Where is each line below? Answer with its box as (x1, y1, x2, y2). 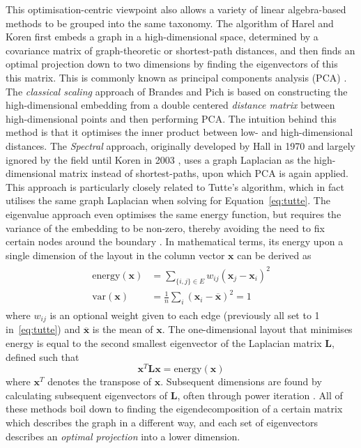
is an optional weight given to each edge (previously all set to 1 (49, 307, 320, 322)
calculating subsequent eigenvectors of (6, 387, 168, 402)
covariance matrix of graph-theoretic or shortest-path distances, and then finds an (6, 43, 355, 57)
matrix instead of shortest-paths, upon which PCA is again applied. (59, 166, 348, 180)
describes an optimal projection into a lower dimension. (6, 428, 240, 443)
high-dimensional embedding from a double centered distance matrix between (6, 98, 335, 112)
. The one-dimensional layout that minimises (162, 322, 353, 337)
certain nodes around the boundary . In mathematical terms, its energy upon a (6, 234, 344, 249)
